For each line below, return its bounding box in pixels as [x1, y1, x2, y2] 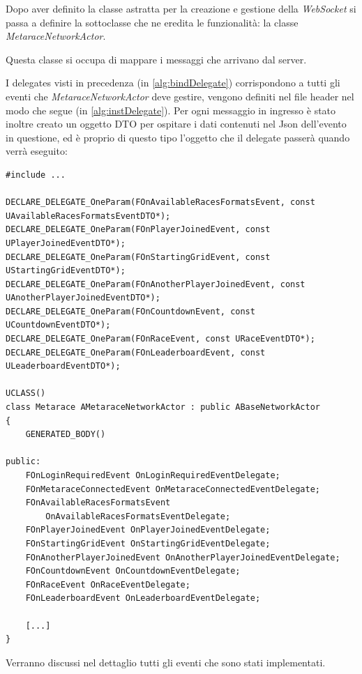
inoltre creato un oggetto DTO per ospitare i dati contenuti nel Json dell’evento [6, 116, 347, 131]
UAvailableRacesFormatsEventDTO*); [6, 210, 171, 221]
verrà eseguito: [6, 144, 68, 158]
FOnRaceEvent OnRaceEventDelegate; [25, 579, 190, 590]
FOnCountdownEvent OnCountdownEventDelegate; [25, 566, 241, 576]
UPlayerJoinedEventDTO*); [6, 238, 126, 248]
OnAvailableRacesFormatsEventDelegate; [45, 511, 231, 521]
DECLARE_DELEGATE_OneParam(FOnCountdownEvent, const [6, 306, 255, 316]
